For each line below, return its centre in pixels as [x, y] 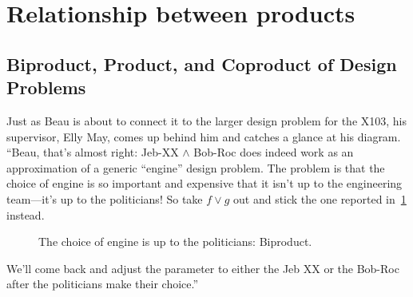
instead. [26, 214]
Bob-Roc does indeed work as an [274, 152]
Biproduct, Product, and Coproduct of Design [202, 63]
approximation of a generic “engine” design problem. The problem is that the [196, 167]
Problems [46, 87]
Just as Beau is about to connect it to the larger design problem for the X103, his [207, 120]
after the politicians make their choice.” [103, 284]
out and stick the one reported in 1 [320, 198]
